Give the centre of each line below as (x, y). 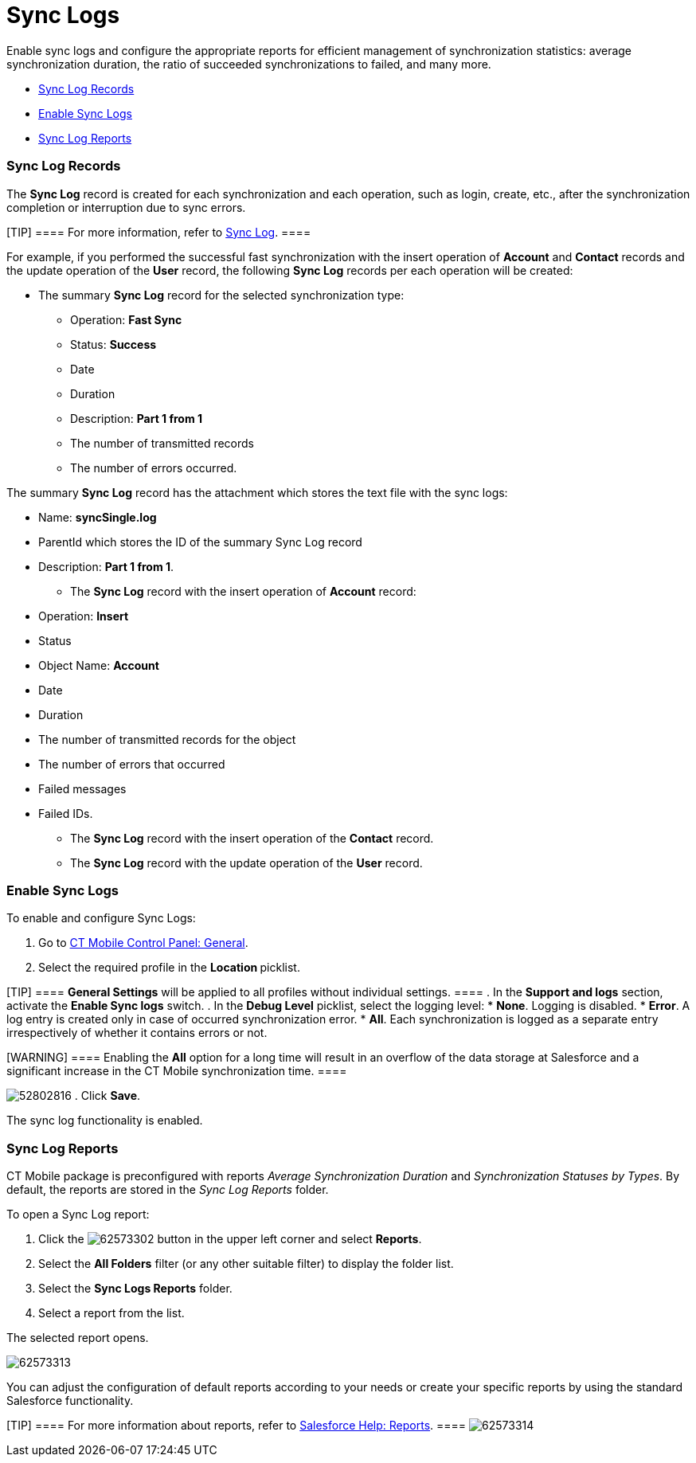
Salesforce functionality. (70, 1400)
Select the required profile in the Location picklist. (169, 968)
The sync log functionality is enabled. (105, 1121)
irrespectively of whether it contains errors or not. (137, 1033)
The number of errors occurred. (154, 467)
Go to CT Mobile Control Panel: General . (143, 943)
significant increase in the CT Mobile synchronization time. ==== (177, 1071)
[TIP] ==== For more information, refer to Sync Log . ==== (159, 232)
